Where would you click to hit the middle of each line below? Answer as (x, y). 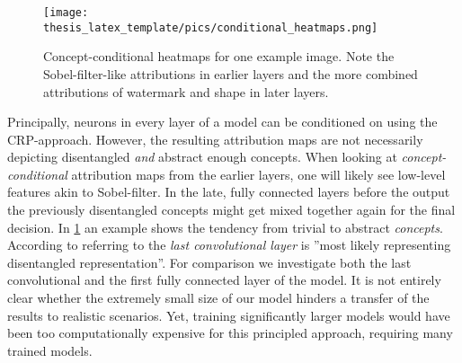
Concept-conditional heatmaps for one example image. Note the (219, 56)
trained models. (50, 350)
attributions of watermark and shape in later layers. (186, 91)
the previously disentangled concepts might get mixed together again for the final (231, 210)
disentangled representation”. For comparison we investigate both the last (209, 262)
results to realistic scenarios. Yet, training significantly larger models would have (229, 315)
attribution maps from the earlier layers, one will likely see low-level (258, 174)
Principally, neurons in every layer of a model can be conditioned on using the (222, 122)
